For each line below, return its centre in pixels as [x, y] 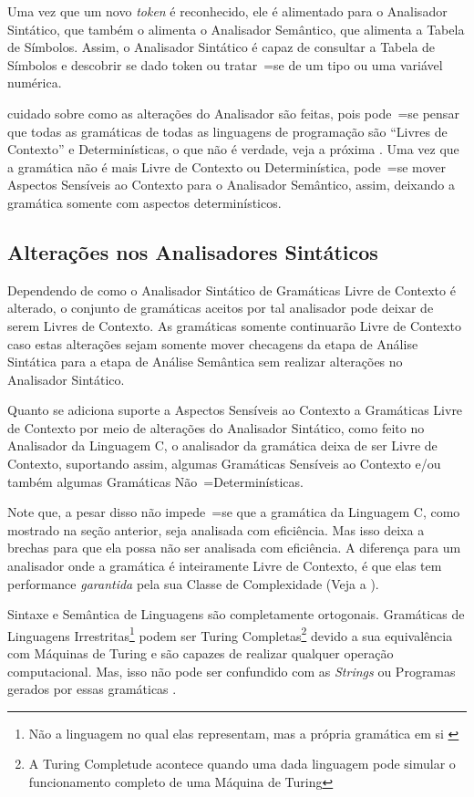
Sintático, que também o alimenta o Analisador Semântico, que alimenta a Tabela [236, 29]
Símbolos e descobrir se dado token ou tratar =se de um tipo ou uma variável [225, 64]
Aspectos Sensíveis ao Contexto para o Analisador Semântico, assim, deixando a [231, 185]
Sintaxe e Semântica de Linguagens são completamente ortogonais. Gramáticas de [236, 614]
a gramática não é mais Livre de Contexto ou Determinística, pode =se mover [227, 166]
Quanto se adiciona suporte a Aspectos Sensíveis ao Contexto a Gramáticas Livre [235, 410]
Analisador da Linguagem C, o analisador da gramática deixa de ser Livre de [222, 445]
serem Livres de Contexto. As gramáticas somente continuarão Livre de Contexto [234, 325]
